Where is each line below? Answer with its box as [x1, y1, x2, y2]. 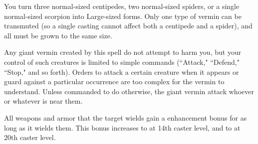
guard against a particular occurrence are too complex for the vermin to [4, 76, 225, 87]
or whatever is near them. [4, 96, 83, 106]
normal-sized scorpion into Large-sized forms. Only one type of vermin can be [4, 10, 242, 21]
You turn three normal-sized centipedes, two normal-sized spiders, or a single [4, 1, 240, 11]
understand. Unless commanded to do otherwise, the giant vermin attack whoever [4, 86, 254, 96]
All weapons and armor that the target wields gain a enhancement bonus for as [4, 112, 247, 123]
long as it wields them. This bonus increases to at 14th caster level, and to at [4, 122, 241, 133]
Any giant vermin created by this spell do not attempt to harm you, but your [4, 47, 242, 57]
